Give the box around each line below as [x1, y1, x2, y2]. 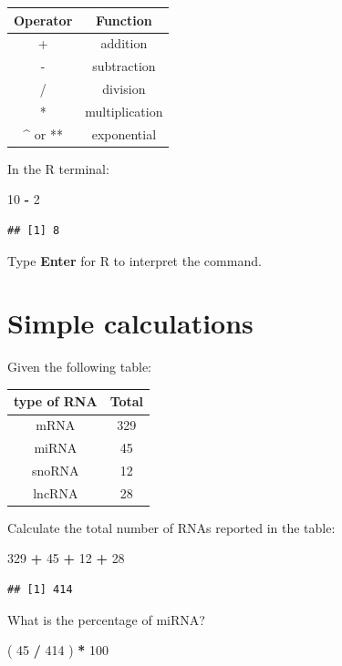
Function [96, 10, 152, 29]
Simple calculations [7, 304, 254, 342]
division [102, 79, 146, 98]
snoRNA [32, 460, 79, 479]
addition [100, 34, 148, 53]
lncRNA [33, 483, 78, 502]
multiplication [85, 101, 163, 120]
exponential [91, 124, 157, 143]
